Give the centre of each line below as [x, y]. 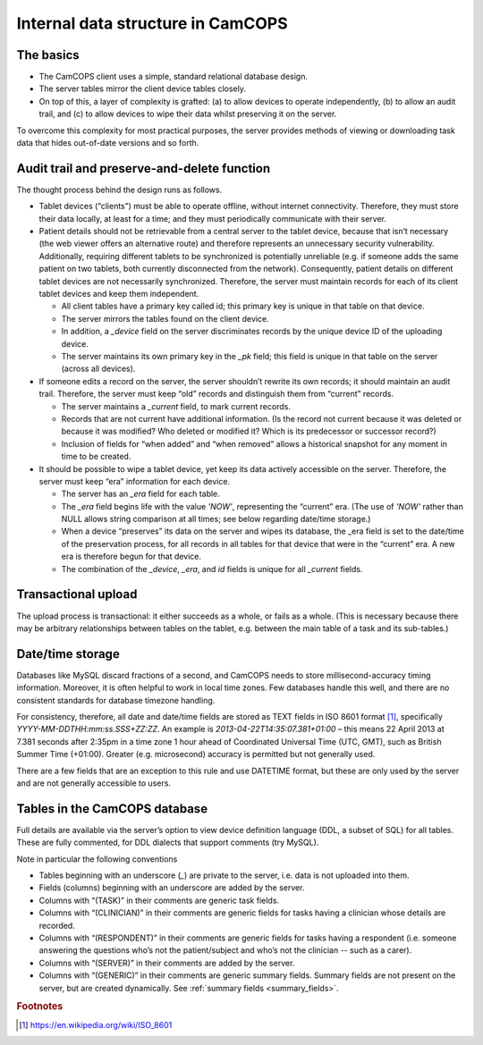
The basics [48, 55]
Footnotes [40, 1007]
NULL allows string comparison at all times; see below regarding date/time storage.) [216, 519]
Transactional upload [77, 594]
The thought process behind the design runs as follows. [119, 190]
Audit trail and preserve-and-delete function [144, 169]
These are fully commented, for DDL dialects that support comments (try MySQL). [168, 843]
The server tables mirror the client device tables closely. [142, 88]
